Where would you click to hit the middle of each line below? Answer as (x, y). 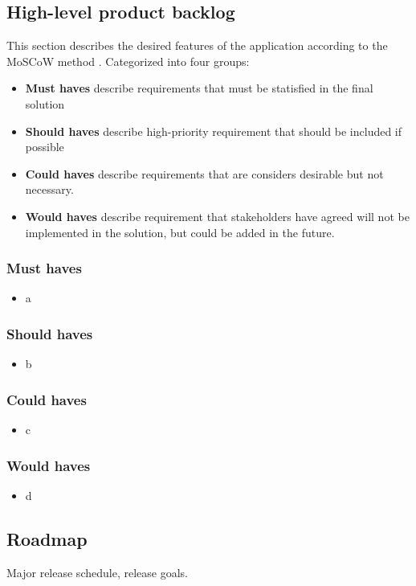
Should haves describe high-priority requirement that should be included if (214, 131)
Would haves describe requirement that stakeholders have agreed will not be (217, 216)
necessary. (49, 189)
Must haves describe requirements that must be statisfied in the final (199, 88)
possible (45, 147)
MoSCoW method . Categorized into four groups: (128, 61)
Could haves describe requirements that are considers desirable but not (204, 173)
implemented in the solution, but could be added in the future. (180, 232)
